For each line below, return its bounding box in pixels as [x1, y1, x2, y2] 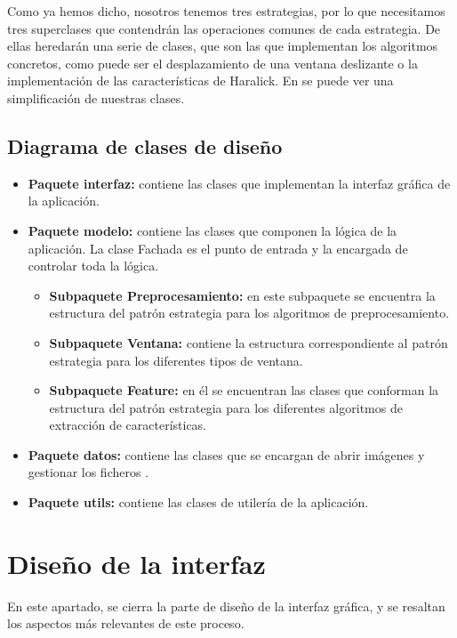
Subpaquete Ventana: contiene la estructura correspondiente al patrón [49, 333, 448, 351]
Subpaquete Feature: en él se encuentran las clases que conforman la [49, 381, 439, 400]
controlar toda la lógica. [28, 256, 159, 275]
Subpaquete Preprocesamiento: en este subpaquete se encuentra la [49, 286, 436, 304]
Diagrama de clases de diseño [7, 132, 283, 159]
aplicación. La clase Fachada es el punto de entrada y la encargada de [28, 238, 408, 257]
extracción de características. [49, 416, 207, 434]
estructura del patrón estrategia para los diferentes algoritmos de [49, 398, 403, 416]
